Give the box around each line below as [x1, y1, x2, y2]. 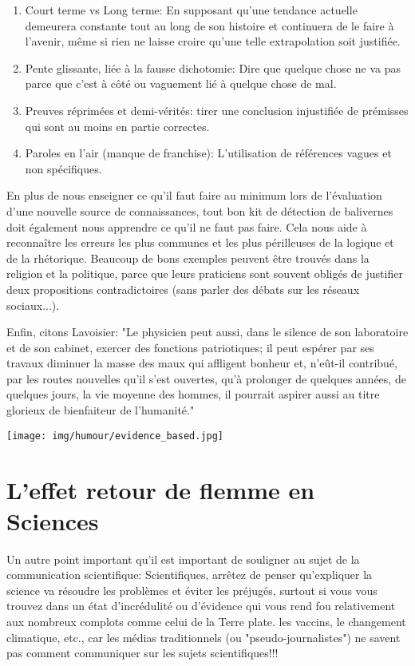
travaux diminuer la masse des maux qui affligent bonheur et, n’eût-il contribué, [6, 355, 398, 371]
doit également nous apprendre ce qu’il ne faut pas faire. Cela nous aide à [6, 218, 367, 235]
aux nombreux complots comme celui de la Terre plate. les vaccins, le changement [6, 613, 406, 629]
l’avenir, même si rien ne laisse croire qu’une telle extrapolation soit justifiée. [25, 33, 401, 50]
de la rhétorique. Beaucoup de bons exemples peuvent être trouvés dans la [6, 249, 370, 266]
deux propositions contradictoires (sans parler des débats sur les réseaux [6, 280, 360, 297]
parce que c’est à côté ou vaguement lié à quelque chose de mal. [25, 75, 337, 92]
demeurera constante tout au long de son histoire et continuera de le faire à [25, 17, 394, 34]
